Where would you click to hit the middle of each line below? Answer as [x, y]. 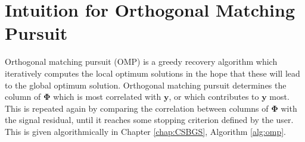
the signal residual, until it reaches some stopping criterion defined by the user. [149, 120]
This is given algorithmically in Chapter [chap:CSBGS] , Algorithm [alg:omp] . [145, 131]
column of [23, 97]
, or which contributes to [214, 97]
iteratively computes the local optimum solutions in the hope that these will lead [152, 73]
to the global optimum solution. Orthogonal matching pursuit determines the [146, 85]
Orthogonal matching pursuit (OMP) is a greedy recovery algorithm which [141, 61]
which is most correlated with [107, 97]
